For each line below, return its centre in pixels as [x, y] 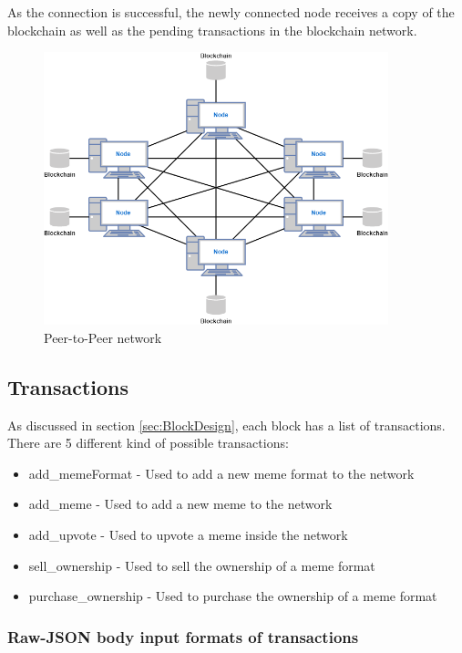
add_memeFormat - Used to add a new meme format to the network [221, 473]
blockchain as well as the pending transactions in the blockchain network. [212, 30]
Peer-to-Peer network [103, 337]
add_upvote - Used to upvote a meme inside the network [188, 535]
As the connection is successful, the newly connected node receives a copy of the [231, 12]
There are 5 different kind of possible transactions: [148, 443]
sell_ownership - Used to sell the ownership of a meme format [202, 565]
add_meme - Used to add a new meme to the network [180, 504]
